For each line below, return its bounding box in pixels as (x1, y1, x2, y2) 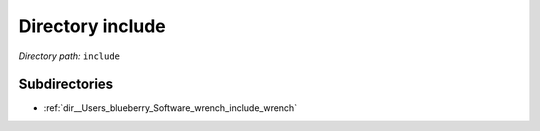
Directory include (18, 15, 167, 37)
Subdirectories (18, 76, 114, 93)
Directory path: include (18, 50, 120, 62)
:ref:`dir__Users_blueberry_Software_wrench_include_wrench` (43, 102, 298, 114)
